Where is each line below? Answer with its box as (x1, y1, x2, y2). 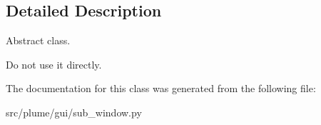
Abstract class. (6, 33, 71, 48)
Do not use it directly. (6, 56, 102, 71)
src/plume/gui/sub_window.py (6, 104, 142, 119)
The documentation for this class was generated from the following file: (6, 81, 316, 96)
